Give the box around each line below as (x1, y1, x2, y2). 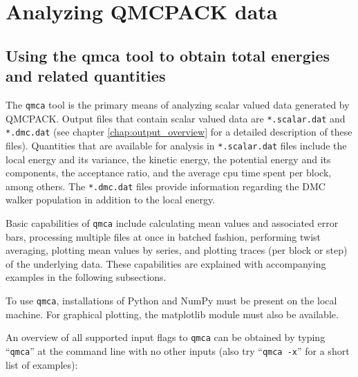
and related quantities (6, 65, 166, 86)
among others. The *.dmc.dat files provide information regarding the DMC (6, 178, 326, 193)
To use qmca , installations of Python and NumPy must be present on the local (6, 293, 337, 308)
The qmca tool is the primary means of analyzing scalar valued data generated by (6, 97, 350, 111)
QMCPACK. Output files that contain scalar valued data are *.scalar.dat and (6, 111, 346, 125)
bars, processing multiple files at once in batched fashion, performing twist (6, 229, 321, 243)
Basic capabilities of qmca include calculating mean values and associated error (6, 216, 339, 230)
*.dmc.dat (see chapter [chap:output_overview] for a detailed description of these (6, 125, 352, 139)
